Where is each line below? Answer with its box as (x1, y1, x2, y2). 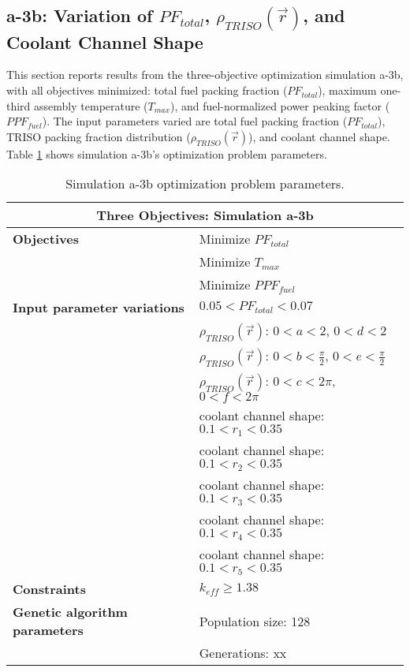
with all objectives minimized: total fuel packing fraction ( (6, 82, 288, 99)
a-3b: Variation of (6, 3, 153, 28)
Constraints (13, 580, 86, 599)
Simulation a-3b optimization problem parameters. (65, 174, 345, 193)
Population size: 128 (199, 611, 311, 630)
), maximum (318, 82, 377, 99)
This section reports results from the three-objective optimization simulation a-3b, (6, 66, 404, 83)
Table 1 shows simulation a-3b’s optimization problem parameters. (6, 145, 327, 162)
